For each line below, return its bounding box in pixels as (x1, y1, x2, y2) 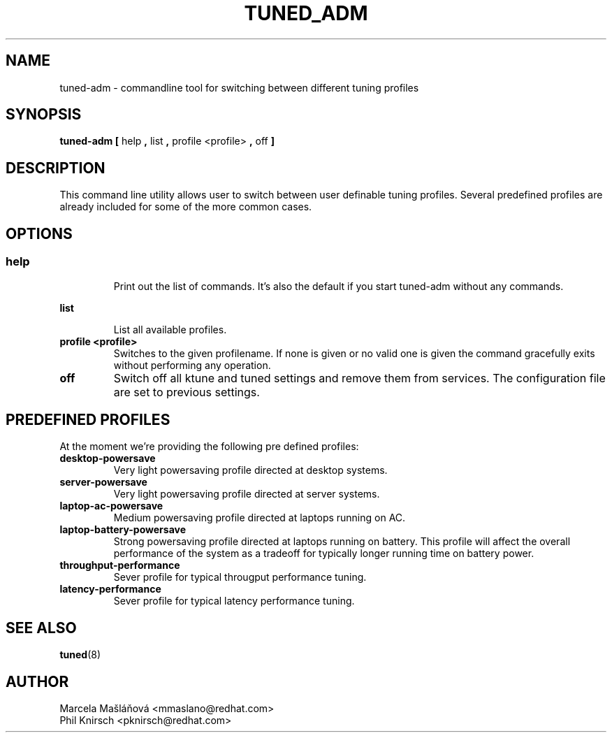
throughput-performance (59, 559, 180, 572)
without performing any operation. (113, 359, 271, 371)
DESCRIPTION (6, 159, 105, 177)
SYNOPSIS (6, 106, 82, 124)
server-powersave (59, 476, 147, 489)
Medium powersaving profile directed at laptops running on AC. (113, 512, 406, 524)
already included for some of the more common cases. (59, 201, 312, 213)
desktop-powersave (59, 452, 156, 465)
